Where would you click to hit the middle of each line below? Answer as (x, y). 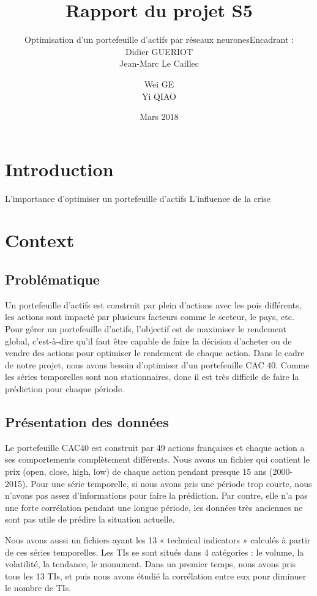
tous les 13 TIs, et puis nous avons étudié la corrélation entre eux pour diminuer (156, 576)
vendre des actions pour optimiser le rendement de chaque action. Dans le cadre (155, 353)
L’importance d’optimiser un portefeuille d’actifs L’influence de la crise (138, 198)
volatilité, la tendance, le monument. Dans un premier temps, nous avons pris (151, 564)
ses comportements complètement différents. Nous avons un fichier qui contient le (157, 459)
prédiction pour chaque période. (65, 388)
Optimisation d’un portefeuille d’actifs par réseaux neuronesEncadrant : (159, 39)
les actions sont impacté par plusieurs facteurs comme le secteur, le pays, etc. (150, 317)
